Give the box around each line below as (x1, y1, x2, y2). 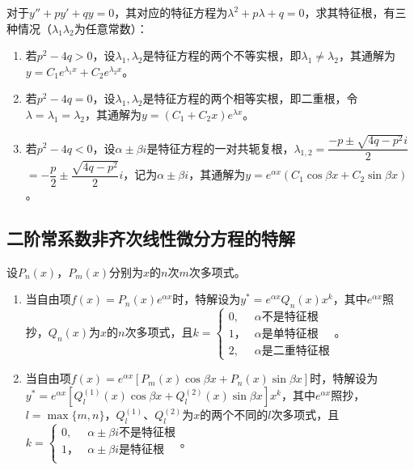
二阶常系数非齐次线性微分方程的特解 (6, 225, 295, 250)
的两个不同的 (200, 406, 268, 423)
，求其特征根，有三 (304, 4, 407, 20)
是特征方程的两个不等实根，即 (142, 47, 302, 64)
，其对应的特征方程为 (114, 4, 228, 20)
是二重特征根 (261, 345, 330, 358)
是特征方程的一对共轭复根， (146, 139, 294, 156)
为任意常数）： (74, 19, 148, 36)
